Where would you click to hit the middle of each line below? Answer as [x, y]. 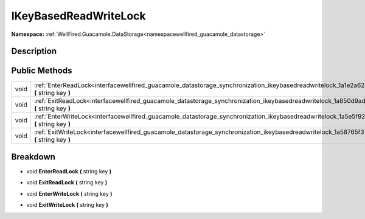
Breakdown [33, 157]
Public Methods [42, 71]
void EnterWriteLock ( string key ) [69, 193]
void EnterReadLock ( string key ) [69, 171]
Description [34, 51]
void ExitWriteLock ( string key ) [68, 205]
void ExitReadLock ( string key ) [67, 182]
